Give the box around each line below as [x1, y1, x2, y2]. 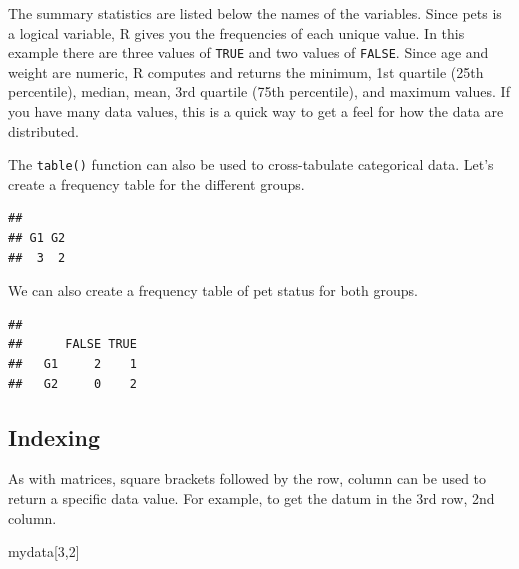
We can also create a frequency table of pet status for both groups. [8, 280, 418, 301]
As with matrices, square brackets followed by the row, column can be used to [8, 468, 487, 489]
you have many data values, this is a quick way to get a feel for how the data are [8, 101, 504, 122]
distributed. [8, 120, 79, 141]
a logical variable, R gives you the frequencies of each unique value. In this [8, 22, 465, 43]
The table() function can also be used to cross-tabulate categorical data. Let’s [8, 154, 494, 175]
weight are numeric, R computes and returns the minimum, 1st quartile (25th [8, 61, 484, 82]
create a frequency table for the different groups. [8, 173, 305, 194]
